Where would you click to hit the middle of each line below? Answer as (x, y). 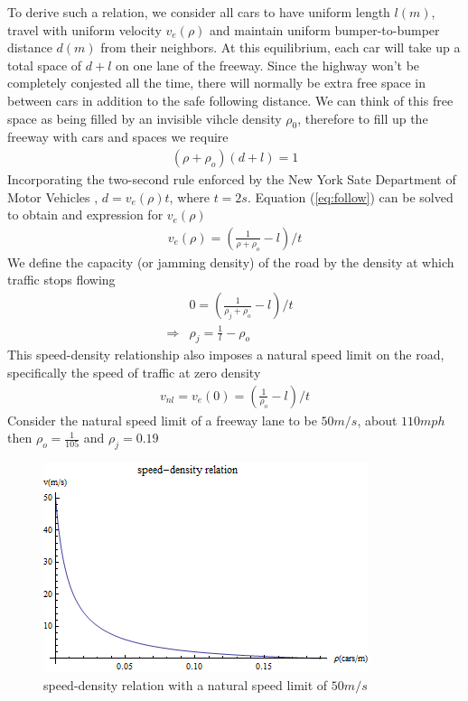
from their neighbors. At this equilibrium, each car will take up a (281, 47)
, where (189, 196)
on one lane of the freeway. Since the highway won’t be (268, 65)
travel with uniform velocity (84, 29)
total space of (45, 65)
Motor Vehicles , (53, 196)
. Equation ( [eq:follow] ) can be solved (350, 196)
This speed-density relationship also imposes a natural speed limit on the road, (226, 355)
